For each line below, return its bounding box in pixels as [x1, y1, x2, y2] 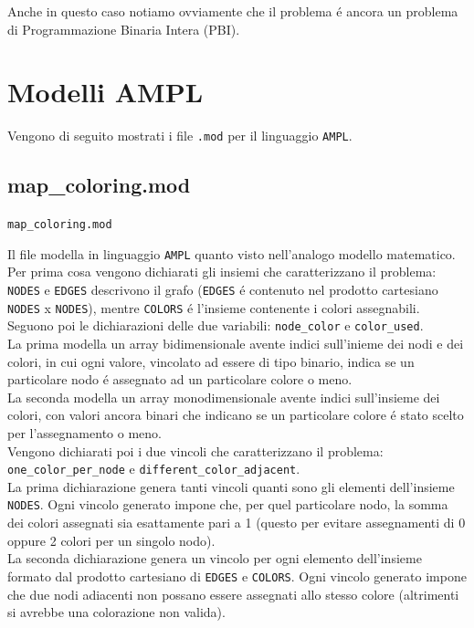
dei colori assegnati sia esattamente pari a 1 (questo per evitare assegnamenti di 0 [7, 513, 466, 532]
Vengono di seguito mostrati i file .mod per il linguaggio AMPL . [7, 126, 353, 145]
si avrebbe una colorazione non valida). [7, 602, 226, 622]
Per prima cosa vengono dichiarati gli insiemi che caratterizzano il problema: [7, 262, 437, 281]
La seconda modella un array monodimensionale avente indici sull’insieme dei [7, 387, 440, 406]
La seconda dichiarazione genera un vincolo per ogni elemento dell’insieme [7, 549, 422, 568]
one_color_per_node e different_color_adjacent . [7, 459, 300, 478]
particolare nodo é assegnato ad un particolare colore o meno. [7, 370, 353, 389]
